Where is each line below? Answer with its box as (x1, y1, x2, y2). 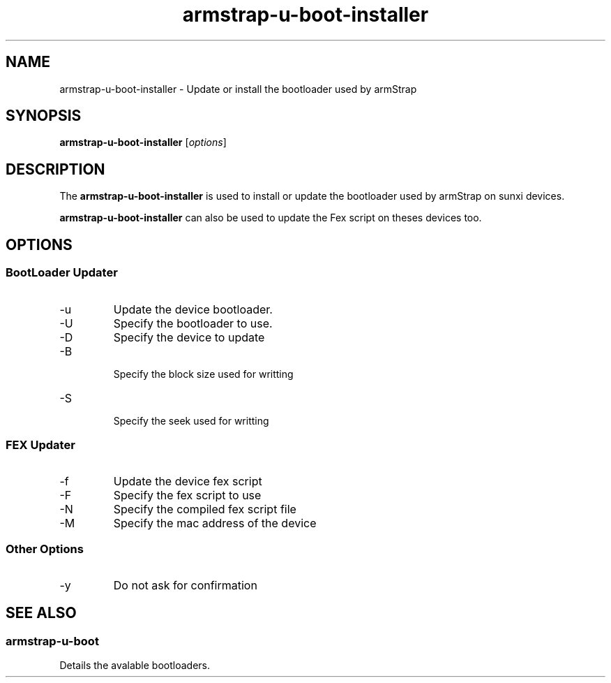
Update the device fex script (113, 474, 262, 489)
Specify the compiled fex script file (113, 502, 296, 517)
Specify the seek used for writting (113, 414, 269, 427)
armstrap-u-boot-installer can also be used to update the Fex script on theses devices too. (59, 212, 482, 224)
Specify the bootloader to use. (113, 316, 273, 330)
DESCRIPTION (6, 160, 105, 178)
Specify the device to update (113, 330, 265, 344)
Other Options (6, 541, 84, 556)
